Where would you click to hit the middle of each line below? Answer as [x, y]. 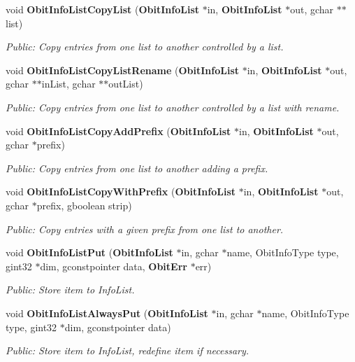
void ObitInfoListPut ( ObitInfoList [89, 252]
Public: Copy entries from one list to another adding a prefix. [137, 168]
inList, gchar [68, 84]
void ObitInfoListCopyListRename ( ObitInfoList [123, 70]
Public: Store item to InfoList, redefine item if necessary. [128, 350]
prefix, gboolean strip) [84, 205]
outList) [126, 84]
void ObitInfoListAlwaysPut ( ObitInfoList [107, 313]
